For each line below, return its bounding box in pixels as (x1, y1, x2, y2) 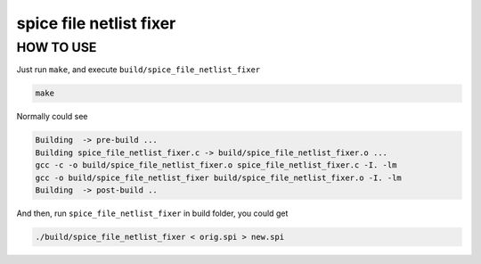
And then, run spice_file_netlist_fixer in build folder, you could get (16, 208, 289, 219)
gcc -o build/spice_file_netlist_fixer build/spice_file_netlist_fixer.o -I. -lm (35, 172, 403, 183)
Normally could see (16, 111, 88, 122)
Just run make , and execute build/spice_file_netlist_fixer (16, 64, 261, 75)
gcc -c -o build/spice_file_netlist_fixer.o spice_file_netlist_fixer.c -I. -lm (35, 161, 397, 170)
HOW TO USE (16, 39, 97, 55)
